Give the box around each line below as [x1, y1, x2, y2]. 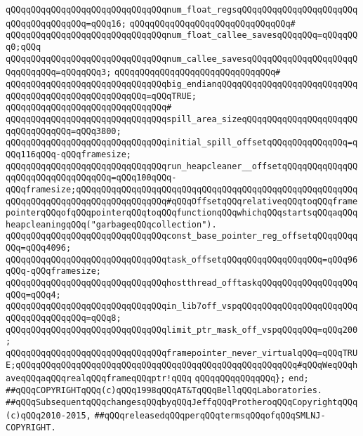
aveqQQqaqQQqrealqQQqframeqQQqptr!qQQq [6, 374, 192, 384]
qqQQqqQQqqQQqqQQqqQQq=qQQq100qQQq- [6, 173, 177, 183]
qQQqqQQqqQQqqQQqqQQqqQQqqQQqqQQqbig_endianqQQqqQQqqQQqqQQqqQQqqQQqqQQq [6, 79, 358, 89]
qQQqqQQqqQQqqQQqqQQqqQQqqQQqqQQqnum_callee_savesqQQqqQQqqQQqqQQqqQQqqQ [6, 53, 358, 64]
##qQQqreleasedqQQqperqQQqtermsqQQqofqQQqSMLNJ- [94, 411, 326, 421]
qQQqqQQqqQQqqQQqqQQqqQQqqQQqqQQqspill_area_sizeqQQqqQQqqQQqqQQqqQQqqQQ [6, 114, 358, 124]
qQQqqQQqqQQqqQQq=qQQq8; [6, 313, 121, 324]
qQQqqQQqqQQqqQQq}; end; [194, 374, 309, 384]
